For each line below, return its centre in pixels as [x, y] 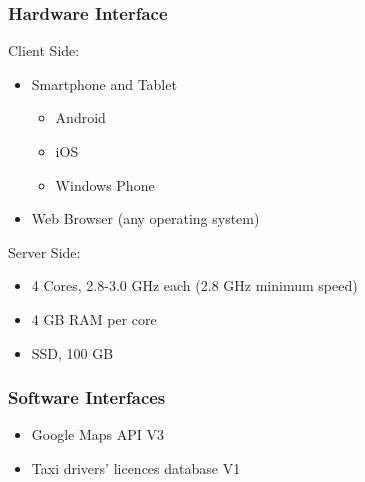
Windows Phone [105, 184]
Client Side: [44, 50]
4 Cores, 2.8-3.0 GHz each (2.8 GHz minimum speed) [194, 285]
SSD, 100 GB [72, 352]
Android [80, 117]
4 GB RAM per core [94, 318]
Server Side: [44, 251]
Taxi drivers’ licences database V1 [136, 467]
